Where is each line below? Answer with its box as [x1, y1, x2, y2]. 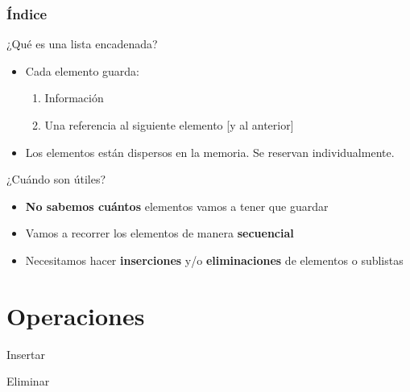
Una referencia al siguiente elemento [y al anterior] [44, 117, 294, 133]
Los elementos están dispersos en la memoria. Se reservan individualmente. [25, 143, 395, 160]
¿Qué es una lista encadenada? [6, 35, 158, 52]
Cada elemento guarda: [25, 62, 140, 79]
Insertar [6, 345, 45, 362]
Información [44, 89, 104, 106]
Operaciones [6, 299, 145, 332]
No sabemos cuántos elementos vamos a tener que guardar [25, 197, 329, 214]
